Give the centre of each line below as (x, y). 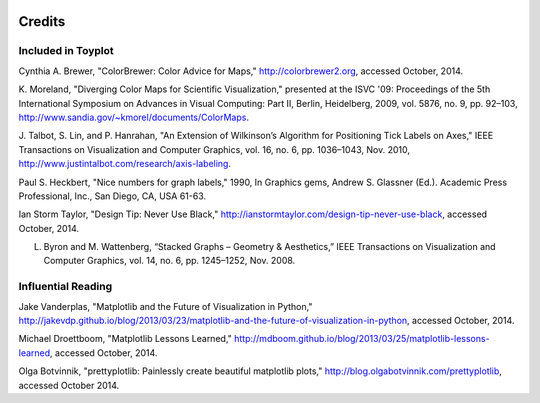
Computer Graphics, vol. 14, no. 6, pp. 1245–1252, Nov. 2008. (169, 261)
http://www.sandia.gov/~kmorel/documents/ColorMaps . (134, 117)
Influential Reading (65, 287)
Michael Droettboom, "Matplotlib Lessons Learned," (125, 339)
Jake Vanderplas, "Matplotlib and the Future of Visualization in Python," (165, 306)
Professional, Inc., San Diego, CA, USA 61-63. (112, 196)
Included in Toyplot (66, 51)
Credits (42, 21)
